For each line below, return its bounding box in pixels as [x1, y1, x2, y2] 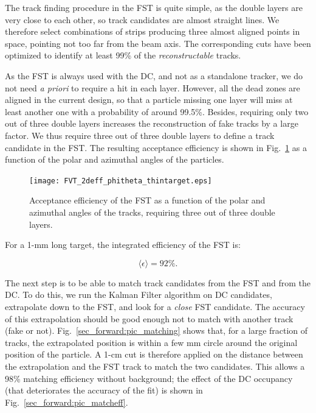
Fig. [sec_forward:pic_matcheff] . [5, 395, 128, 408]
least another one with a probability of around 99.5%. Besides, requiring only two [5, 105, 309, 118]
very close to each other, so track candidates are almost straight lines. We [5, 13, 280, 26]
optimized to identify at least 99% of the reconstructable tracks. [5, 49, 241, 62]
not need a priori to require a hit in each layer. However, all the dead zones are [5, 81, 300, 94]
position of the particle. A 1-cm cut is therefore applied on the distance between [5, 348, 303, 361]
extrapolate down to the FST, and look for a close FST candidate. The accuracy [5, 300, 305, 312]
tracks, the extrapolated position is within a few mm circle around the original [5, 336, 298, 348]
